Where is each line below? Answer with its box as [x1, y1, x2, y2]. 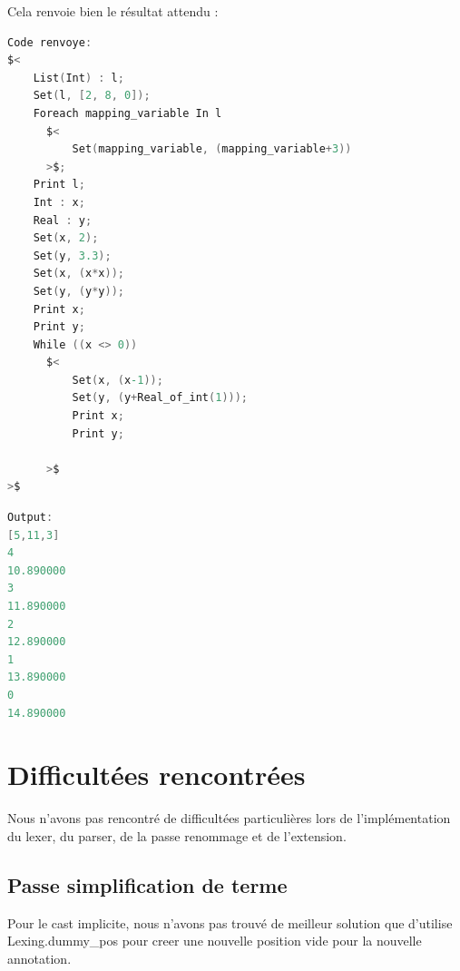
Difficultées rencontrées [7, 756, 306, 793]
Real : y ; [33, 213, 93, 227]
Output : [7, 511, 54, 525]
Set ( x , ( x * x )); [33, 267, 124, 280]
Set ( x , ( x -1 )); [72, 373, 163, 387]
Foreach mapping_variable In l [33, 106, 222, 120]
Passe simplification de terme [7, 870, 288, 898]
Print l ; [33, 178, 85, 191]
